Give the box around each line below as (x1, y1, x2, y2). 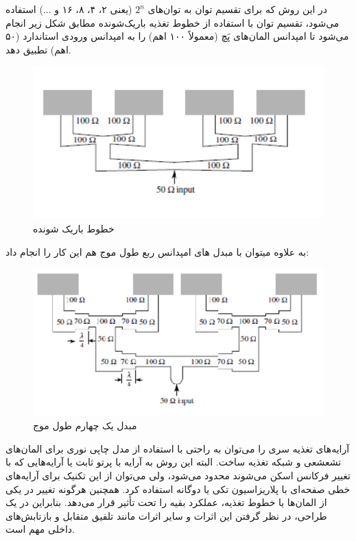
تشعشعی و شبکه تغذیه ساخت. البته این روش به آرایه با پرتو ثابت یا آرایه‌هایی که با (5, 455, 342, 469)
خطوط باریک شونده (33, 221, 115, 235)
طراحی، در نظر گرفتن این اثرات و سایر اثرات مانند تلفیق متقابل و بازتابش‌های (5, 508, 327, 522)
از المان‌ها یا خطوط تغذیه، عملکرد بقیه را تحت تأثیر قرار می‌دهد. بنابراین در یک (5, 495, 327, 509)
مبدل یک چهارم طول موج (33, 418, 137, 433)
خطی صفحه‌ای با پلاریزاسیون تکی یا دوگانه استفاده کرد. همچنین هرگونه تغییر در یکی (5, 481, 351, 496)
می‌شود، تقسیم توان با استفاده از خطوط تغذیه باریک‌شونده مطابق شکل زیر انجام (5, 15, 340, 29)
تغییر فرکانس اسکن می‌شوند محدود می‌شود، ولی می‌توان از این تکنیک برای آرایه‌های (5, 468, 351, 482)
